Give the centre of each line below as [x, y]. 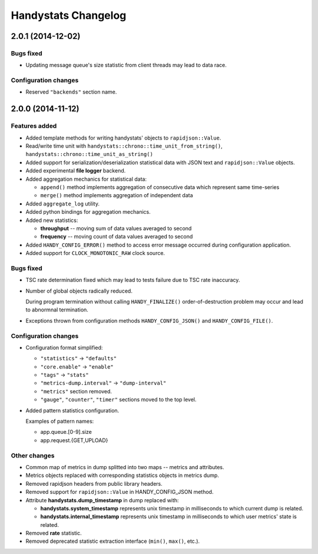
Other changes [33, 455]
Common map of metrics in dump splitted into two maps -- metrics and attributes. [125, 467]
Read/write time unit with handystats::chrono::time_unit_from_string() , [124, 146]
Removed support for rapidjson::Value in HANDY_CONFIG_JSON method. [120, 492]
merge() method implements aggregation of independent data [117, 195]
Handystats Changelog [69, 15]
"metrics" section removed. [76, 391]
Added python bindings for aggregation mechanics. [88, 212]
